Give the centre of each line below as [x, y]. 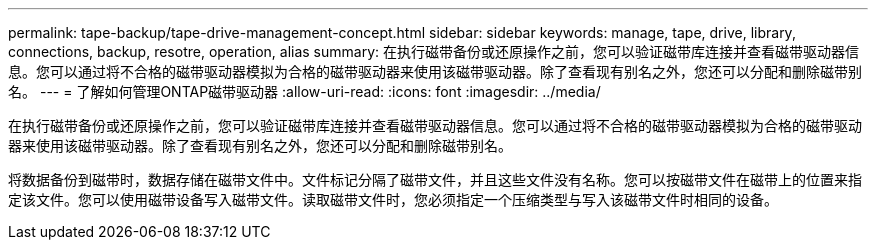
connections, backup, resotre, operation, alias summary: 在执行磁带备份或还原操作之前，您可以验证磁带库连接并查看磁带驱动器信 [433, 51]
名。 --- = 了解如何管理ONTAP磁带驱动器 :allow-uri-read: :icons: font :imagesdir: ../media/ [304, 91]
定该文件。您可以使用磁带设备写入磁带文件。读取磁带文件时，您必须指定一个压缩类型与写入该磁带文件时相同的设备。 [393, 199]
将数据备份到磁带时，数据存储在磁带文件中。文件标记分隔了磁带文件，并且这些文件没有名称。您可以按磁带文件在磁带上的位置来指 [435, 179]
